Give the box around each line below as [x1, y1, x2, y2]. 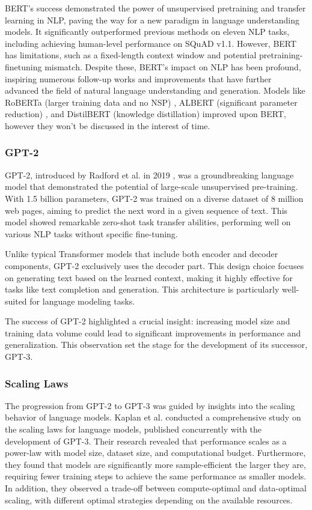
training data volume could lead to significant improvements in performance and [5, 326, 301, 339]
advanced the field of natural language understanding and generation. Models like [5, 84, 305, 97]
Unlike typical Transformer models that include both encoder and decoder [5, 247, 278, 260]
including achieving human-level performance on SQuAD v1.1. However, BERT [5, 37, 297, 49]
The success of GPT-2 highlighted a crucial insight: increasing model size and [5, 315, 290, 327]
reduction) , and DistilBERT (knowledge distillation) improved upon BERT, [5, 108, 286, 120]
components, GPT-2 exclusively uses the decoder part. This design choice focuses [5, 259, 304, 272]
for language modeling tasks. [29, 294, 135, 307]
